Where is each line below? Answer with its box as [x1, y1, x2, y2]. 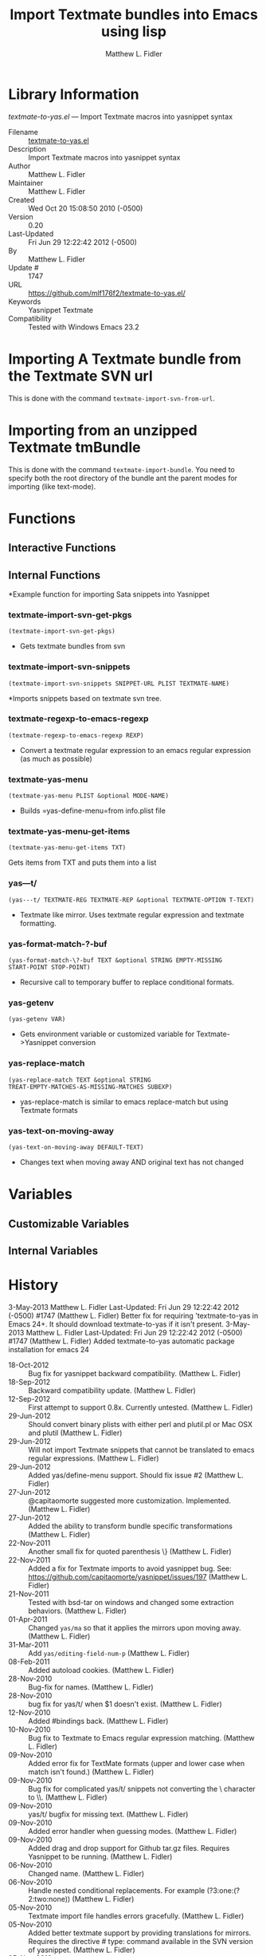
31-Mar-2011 [8, 1639, 49, 1649]
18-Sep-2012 [8, 1377, 51, 1386]
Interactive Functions [8, 541, 117, 555]
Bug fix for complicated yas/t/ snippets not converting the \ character [28, 1784, 256, 1793]
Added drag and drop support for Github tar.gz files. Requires [28, 1843, 230, 1852]
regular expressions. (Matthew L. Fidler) [28, 1453, 159, 1463]
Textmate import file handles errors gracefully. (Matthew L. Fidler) [28, 1911, 244, 1920]
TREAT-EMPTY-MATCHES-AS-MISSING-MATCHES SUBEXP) [8, 1083, 173, 1090]
